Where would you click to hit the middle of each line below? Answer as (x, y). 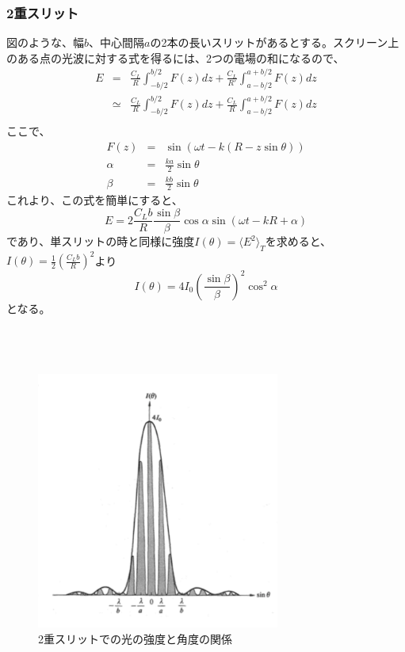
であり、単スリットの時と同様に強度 (101, 241)
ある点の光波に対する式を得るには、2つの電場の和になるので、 (181, 57)
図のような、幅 (45, 42)
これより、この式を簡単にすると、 (95, 200)
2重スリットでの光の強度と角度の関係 (135, 638)
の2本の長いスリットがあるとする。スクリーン (269, 42)
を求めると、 (298, 241)
